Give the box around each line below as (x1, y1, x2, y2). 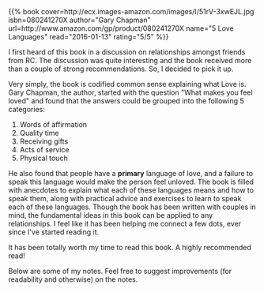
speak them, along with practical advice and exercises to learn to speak (8, 194, 242, 203)
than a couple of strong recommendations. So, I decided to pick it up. (8, 64, 234, 73)
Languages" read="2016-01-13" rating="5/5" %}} (8, 32, 169, 41)
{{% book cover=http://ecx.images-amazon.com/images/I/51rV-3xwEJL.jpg (8, 7, 255, 16)
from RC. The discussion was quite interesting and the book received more (8, 56, 252, 65)
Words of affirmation (19, 120, 88, 129)
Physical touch (19, 153, 69, 163)
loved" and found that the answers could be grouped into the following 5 (8, 96, 245, 105)
